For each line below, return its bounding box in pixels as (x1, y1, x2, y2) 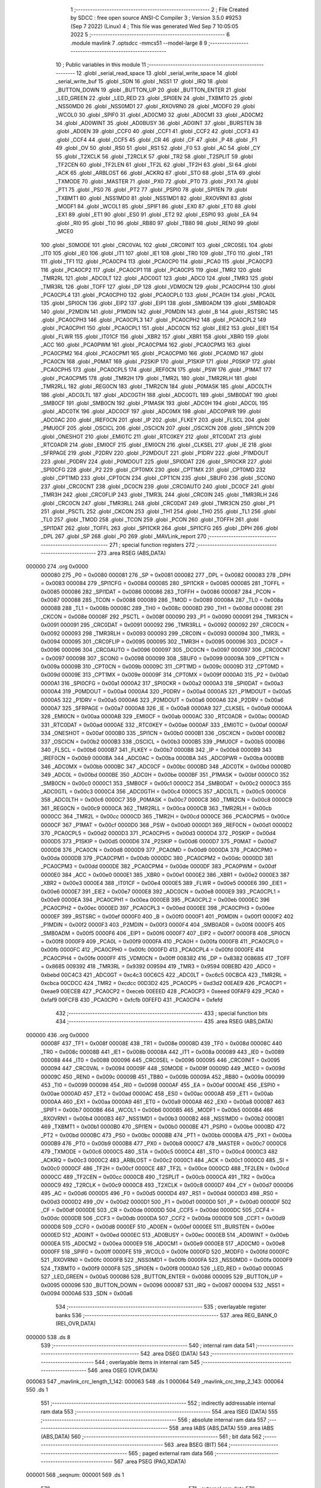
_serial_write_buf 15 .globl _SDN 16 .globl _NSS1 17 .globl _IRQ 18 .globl (55, 78, 228, 85)
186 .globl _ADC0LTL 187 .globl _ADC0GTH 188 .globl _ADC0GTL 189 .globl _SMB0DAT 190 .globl (40, 391, 278, 398)
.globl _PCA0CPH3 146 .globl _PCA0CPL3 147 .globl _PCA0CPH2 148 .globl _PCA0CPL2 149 (40, 316, 267, 324)
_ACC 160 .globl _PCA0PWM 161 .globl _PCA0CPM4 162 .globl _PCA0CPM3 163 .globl (40, 341, 251, 348)
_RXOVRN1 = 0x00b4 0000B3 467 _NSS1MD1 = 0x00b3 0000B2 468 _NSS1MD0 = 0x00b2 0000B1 (40, 1115, 284, 1122)
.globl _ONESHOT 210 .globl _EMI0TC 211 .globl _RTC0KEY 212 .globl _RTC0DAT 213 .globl (40, 433, 262, 440)
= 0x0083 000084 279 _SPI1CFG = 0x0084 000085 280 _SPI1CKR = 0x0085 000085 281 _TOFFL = (40, 580, 285, 587)
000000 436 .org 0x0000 (26, 1031, 89, 1039)
